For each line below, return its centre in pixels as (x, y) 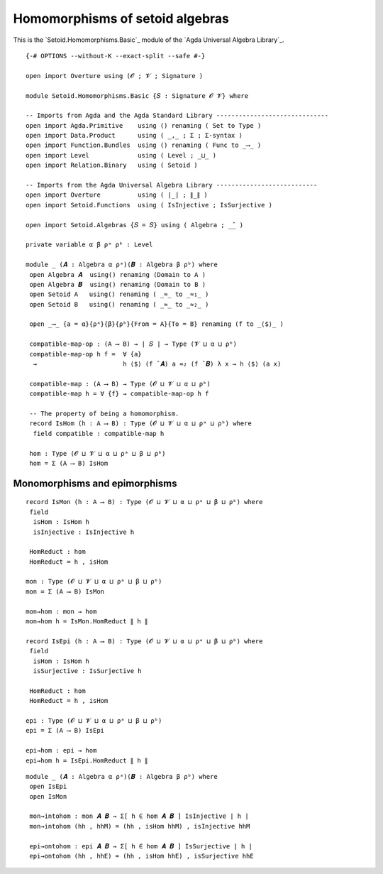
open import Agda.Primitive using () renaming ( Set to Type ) (144, 125)
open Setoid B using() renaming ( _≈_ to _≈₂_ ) (119, 304)
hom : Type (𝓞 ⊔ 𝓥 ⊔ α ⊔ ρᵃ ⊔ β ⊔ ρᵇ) (98, 453)
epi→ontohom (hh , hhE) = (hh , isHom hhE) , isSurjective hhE (142, 856)
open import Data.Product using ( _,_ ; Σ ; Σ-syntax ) (134, 136)
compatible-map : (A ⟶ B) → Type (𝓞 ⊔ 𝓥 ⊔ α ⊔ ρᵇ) (120, 384)
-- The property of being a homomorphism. (104, 414)
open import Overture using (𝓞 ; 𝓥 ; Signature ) (115, 76)
